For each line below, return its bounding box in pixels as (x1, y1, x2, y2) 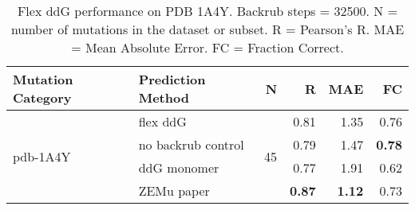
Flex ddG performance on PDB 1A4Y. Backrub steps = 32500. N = (17, 2, 398, 20)
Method (138, 88, 189, 107)
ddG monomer (138, 158, 219, 177)
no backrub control (138, 135, 244, 154)
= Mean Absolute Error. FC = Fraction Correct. (71, 38, 344, 56)
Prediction (138, 70, 206, 88)
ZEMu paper (138, 181, 210, 200)
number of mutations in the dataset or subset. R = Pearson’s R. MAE (10, 20, 405, 38)
